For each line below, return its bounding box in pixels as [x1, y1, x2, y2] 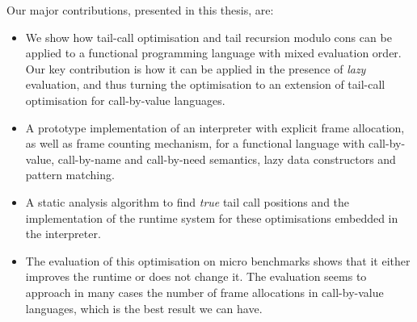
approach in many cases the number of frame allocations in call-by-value [25, 283, 384, 300]
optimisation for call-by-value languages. [25, 91, 225, 108]
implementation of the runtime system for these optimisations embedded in [25, 209, 398, 226]
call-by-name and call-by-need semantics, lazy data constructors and [57, 150, 396, 167]
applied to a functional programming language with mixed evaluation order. [25, 44, 402, 61]
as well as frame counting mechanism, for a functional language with [25, 135, 365, 152]
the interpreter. [25, 225, 101, 242]
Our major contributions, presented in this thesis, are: [6, 2, 274, 18]
